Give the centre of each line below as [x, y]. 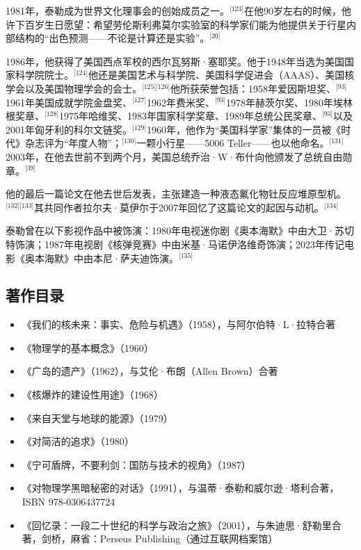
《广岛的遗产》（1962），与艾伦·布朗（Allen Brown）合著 [150, 371]
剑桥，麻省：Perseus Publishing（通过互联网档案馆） [160, 539]
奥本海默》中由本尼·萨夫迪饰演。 [102, 258]
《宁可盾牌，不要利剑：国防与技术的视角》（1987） [136, 464]
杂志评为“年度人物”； [73, 143]
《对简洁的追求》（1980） [78, 441]
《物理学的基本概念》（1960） [88, 347]
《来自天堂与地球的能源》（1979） [97, 418]
